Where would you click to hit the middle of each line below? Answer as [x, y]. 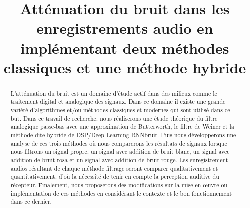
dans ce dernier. [31, 202]
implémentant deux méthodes [125, 47]
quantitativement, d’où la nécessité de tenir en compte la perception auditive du [115, 177]
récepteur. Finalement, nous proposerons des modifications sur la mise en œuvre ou [119, 185]
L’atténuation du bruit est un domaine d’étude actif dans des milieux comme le [114, 93]
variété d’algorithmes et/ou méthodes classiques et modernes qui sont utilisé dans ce [120, 110]
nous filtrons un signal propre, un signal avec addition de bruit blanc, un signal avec [120, 152]
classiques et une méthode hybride [125, 67]
